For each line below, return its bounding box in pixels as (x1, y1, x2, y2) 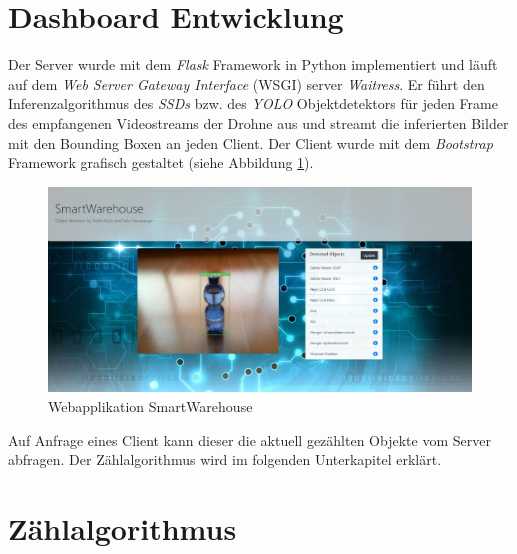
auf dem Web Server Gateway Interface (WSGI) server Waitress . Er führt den (8, 73, 485, 94)
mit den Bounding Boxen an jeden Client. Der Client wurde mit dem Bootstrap (8, 132, 493, 153)
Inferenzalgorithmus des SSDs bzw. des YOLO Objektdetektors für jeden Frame (8, 93, 498, 114)
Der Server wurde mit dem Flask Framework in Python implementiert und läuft (8, 54, 498, 75)
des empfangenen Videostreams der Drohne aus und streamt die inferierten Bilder (8, 112, 509, 133)
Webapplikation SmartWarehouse (48, 396, 253, 417)
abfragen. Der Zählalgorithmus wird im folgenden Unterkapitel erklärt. (8, 449, 442, 470)
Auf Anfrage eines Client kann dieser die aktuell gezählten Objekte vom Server (8, 429, 491, 450)
